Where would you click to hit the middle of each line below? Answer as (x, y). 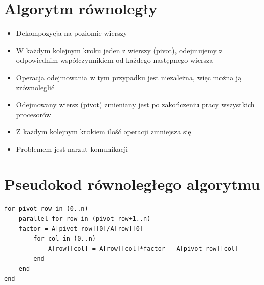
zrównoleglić (35, 87)
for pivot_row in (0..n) (46, 209)
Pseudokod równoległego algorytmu (132, 184)
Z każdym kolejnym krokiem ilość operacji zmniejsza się (104, 132)
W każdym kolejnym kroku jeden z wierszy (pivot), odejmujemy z (119, 50)
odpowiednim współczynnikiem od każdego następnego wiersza (115, 60)
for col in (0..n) (64, 239)
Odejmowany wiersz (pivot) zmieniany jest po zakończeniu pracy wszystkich (135, 104)
